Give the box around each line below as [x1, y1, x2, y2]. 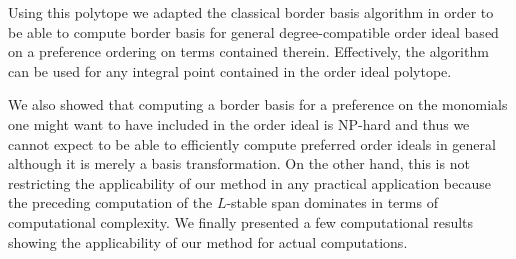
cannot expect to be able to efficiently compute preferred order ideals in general [8, 133, 496, 154]
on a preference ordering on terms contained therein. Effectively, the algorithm [8, 41, 489, 62]
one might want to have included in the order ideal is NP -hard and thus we [8, 113, 470, 134]
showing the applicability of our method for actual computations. [8, 231, 408, 252]
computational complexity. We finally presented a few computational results [8, 211, 474, 232]
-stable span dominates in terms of [226, 192, 438, 213]
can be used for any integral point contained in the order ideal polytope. [8, 60, 452, 81]
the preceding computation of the [8, 192, 213, 213]
